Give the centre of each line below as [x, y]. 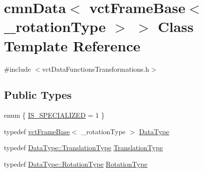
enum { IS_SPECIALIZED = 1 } [54, 115]
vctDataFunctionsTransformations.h [96, 69]
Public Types [38, 95]
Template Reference [72, 45]
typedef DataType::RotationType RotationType [76, 164]
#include [18, 69]
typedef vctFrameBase [37, 131]
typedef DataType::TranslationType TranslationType [83, 148]
